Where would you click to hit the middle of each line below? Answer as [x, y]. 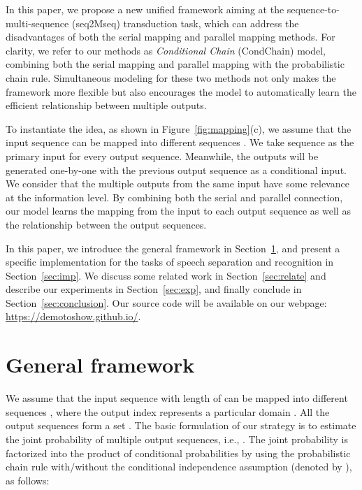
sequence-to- [313, 9]
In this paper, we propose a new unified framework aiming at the [145, 9]
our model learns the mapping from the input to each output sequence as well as [178, 211]
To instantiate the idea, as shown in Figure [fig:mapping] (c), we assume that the [179, 128]
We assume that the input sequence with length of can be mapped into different [177, 398]
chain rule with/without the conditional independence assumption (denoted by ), [179, 467]
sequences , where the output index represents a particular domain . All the [168, 411]
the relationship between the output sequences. [106, 224]
